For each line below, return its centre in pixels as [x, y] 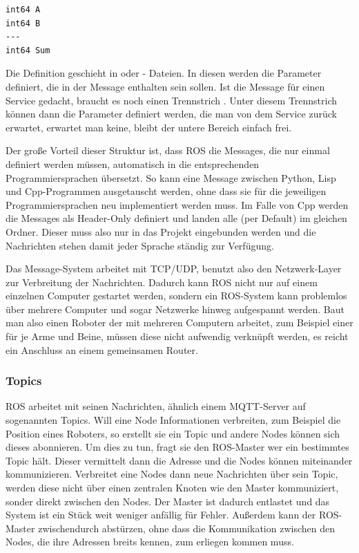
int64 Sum [28, 50]
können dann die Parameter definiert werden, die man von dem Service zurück [171, 114]
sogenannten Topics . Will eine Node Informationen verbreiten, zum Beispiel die [173, 420]
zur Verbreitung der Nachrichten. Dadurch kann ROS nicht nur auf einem [162, 282]
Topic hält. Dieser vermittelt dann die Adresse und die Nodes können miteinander [179, 460]
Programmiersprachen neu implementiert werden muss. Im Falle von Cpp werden [177, 204]
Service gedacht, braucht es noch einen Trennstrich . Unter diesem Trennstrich [172, 100]
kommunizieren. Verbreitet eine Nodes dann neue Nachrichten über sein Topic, [172, 474]
